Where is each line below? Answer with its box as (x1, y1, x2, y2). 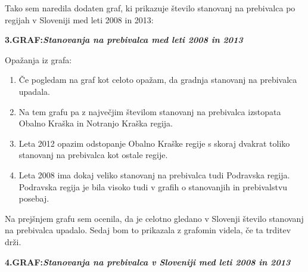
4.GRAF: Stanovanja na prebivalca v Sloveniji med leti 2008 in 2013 (5, 255, 291, 268)
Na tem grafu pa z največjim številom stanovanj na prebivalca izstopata (18, 105, 281, 118)
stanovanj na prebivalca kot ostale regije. (18, 149, 168, 161)
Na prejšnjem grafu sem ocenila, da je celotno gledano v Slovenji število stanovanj (5, 212, 304, 224)
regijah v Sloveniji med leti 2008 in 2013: (5, 13, 154, 26)
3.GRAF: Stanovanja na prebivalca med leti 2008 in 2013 (5, 33, 243, 46)
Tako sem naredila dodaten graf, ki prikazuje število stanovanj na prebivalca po (5, 2, 295, 14)
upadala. (18, 85, 50, 97)
